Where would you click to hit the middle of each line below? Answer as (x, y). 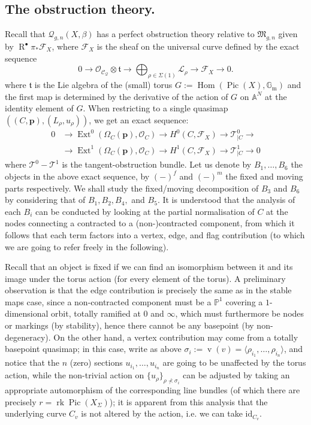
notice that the (32, 362)
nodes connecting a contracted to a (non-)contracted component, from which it (150, 223)
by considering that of (45, 200)
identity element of (39, 108)
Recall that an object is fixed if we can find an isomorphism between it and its (149, 267)
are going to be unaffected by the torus (234, 362)
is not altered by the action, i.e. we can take (162, 413)
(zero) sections (96, 362)
